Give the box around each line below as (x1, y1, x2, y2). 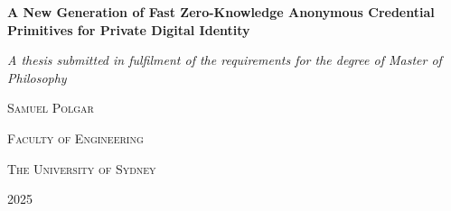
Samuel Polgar (7, 98, 94, 117)
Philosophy (7, 68, 67, 87)
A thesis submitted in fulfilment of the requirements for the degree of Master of (7, 50, 442, 69)
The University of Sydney (7, 159, 156, 178)
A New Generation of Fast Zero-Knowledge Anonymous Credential (7, 3, 435, 21)
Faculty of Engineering (7, 128, 144, 147)
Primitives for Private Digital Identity (7, 20, 250, 39)
